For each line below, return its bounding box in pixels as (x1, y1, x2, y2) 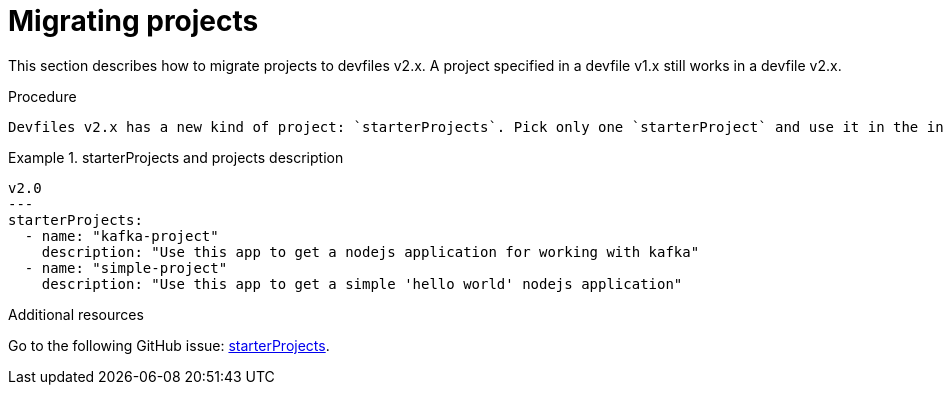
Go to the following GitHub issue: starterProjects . (8, 336, 330, 354)
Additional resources (8, 305, 144, 323)
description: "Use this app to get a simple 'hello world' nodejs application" (41, 275, 683, 292)
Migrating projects (8, 4, 259, 38)
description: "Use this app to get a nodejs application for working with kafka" (41, 243, 700, 260)
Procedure (8, 87, 77, 105)
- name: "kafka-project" (24, 227, 219, 244)
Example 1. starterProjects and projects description (8, 148, 344, 166)
